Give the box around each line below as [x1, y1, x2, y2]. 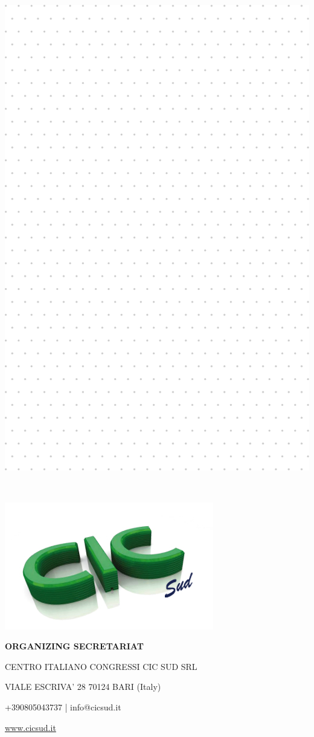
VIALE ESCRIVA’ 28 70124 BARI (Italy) [5, 680, 161, 693]
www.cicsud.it [5, 721, 56, 733]
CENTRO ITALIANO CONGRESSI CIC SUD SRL [5, 660, 197, 672]
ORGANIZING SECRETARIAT [5, 640, 144, 652]
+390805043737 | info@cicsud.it [5, 701, 121, 713]
